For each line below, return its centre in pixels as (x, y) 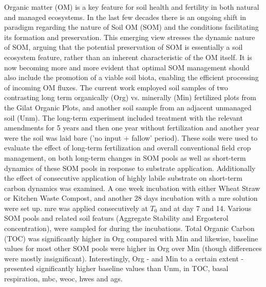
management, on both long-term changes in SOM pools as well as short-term (125, 157)
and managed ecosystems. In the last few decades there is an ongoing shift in (125, 17)
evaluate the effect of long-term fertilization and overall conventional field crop (128, 148)
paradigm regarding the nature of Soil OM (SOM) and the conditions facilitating (131, 27)
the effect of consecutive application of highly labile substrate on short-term (123, 178)
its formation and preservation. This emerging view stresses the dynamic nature (130, 37)
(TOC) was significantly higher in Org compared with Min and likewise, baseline (131, 238)
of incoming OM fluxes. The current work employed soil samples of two (116, 87)
